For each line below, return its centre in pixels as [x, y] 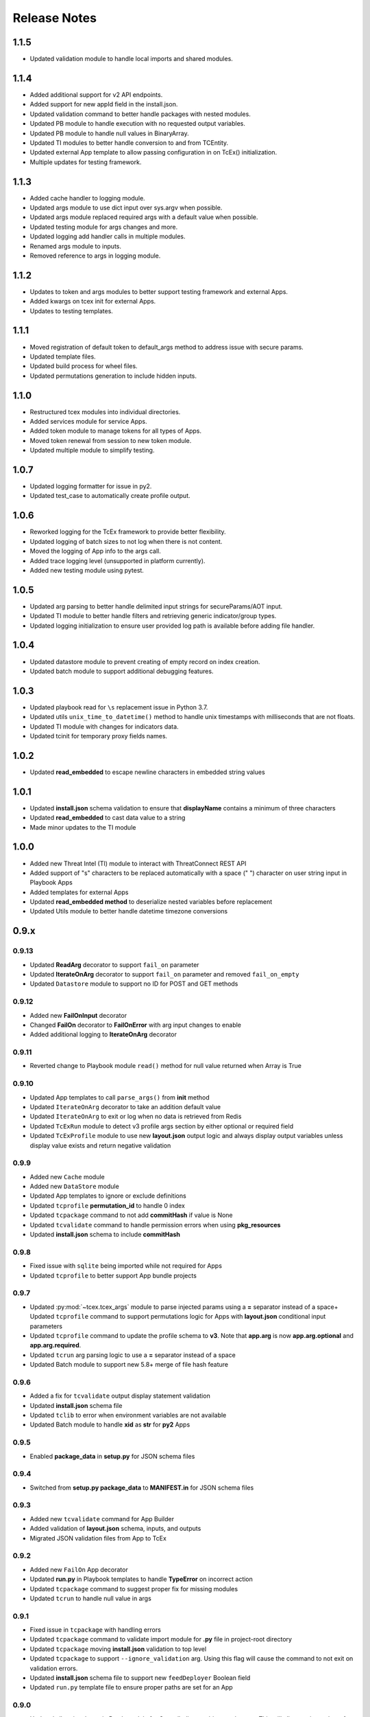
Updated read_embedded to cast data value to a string [108, 818]
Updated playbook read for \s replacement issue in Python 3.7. [119, 707]
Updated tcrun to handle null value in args [91, 1598]
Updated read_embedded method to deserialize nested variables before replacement [151, 902]
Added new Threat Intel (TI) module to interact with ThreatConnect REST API [138, 863]
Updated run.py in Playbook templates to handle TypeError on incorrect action [141, 1579]
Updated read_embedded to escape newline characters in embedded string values [147, 772]
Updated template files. [63, 356]
